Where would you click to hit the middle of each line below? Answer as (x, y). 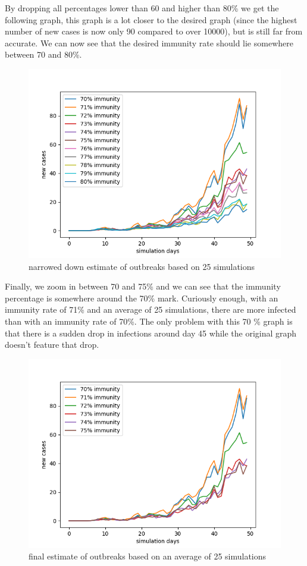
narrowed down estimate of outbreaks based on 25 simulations (142, 266)
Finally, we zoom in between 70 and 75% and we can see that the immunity (143, 286)
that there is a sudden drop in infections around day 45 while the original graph (151, 333)
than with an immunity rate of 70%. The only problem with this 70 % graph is (149, 321)
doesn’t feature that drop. (52, 345)
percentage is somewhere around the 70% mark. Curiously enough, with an (142, 298)
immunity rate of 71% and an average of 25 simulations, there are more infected (151, 309)
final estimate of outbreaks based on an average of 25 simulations (148, 556)
